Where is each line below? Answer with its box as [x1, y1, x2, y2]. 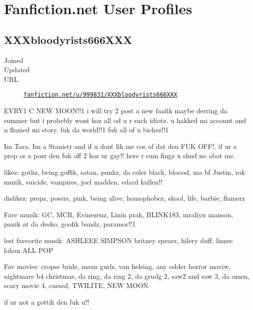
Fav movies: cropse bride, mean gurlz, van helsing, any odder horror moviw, [4, 261, 231, 271]
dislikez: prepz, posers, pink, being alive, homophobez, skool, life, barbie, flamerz [4, 193, 245, 203]
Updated [4, 64, 30, 75]
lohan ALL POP [4, 245, 53, 255]
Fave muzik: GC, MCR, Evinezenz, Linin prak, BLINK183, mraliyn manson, [4, 209, 233, 219]
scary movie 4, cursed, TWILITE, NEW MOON [4, 280, 148, 290]
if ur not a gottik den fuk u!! [4, 296, 89, 307]
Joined [4, 55, 23, 65]
